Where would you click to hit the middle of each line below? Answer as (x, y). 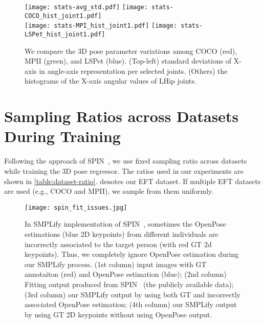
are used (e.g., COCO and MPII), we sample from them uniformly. (109, 191)
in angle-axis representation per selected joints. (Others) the (133, 70)
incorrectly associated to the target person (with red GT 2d (118, 244)
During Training (62, 136)
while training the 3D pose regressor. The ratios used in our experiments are (124, 170)
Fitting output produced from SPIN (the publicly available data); (129, 284)
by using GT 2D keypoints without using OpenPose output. (118, 314)
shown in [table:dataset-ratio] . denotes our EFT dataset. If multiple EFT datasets (132, 181)
